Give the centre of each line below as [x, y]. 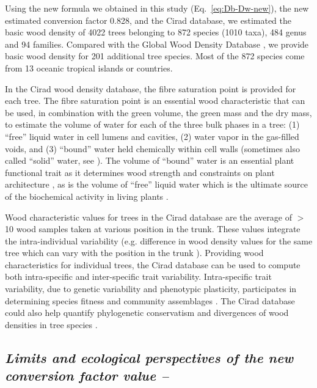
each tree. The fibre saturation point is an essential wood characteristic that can [155, 101]
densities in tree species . [51, 324]
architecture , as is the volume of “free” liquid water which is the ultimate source [156, 184]
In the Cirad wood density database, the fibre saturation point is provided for [151, 88]
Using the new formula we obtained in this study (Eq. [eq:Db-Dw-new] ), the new [157, 8]
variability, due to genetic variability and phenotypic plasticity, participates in [151, 289]
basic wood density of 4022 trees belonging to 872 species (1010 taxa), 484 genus [156, 32]
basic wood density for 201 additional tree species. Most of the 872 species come [155, 56]
